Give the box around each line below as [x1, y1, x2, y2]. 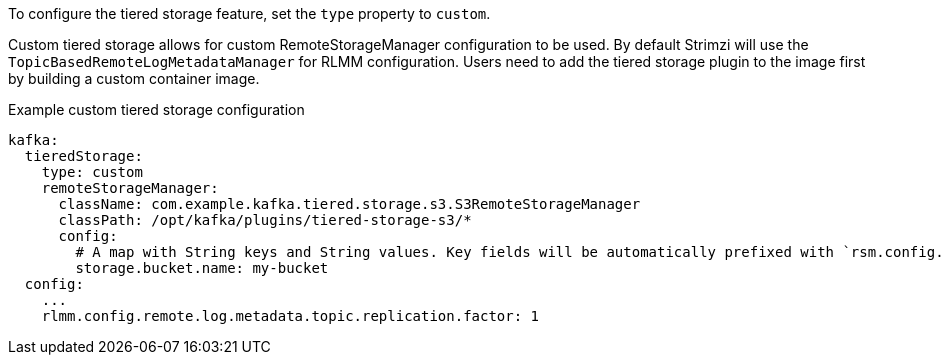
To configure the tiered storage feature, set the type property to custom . [8, 5, 491, 22]
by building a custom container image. [8, 70, 260, 87]
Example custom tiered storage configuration [8, 101, 305, 118]
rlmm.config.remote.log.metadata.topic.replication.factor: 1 [41, 308, 540, 324]
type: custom [41, 164, 143, 180]
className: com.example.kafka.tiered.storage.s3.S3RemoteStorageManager [58, 196, 641, 212]
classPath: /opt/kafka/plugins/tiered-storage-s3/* [58, 212, 472, 228]
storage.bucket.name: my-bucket [75, 260, 329, 276]
